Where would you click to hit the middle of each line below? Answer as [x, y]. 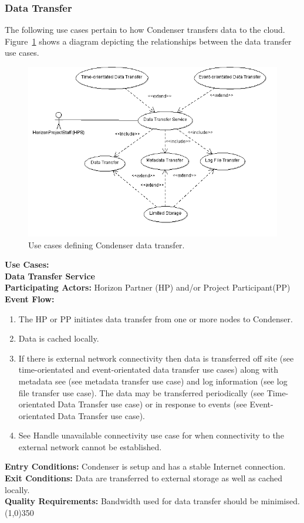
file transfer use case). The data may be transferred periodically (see [141, 392]
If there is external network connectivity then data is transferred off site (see [156, 358]
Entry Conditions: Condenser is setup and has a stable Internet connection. [145, 466]
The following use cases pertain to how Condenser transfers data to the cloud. [145, 30]
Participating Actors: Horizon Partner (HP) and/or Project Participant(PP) [148, 287]
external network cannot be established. [90, 446]
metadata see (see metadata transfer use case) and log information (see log [153, 381]
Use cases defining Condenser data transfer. [107, 244]
